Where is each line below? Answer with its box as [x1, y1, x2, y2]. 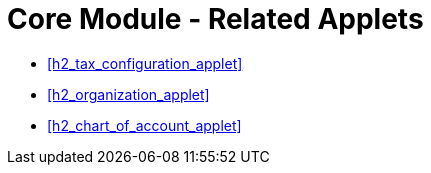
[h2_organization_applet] [47, 85, 210, 103]
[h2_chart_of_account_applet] [47, 116, 242, 134]
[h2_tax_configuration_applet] [47, 54, 243, 72]
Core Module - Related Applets [7, 2, 424, 36]
